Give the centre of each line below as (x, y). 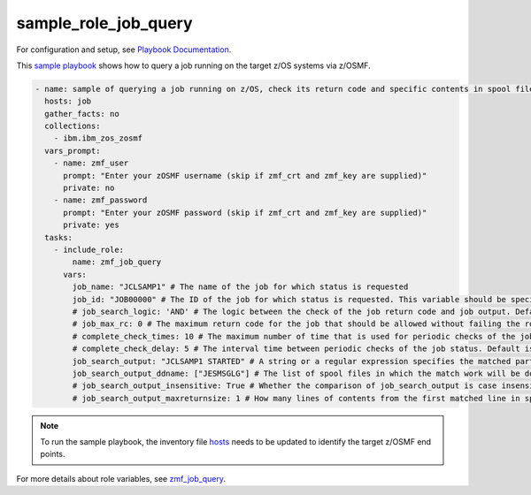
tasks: (59, 237)
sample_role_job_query (105, 23)
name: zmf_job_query (117, 262)
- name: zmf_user (91, 163)
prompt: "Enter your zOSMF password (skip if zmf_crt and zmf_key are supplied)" (245, 213)
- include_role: (88, 250)
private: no (89, 188)
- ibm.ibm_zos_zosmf (98, 138)
